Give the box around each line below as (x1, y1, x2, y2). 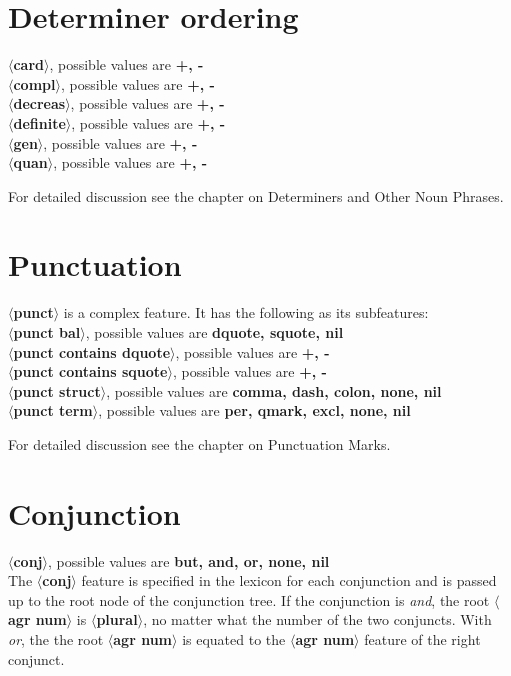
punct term (13, 400, 93, 421)
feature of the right (364, 629, 481, 650)
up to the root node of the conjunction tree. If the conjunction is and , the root (8, 589, 490, 610)
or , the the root (8, 629, 104, 650)
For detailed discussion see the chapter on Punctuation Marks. (8, 433, 391, 454)
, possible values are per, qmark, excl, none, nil (98, 400, 411, 421)
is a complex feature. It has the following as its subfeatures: (63, 302, 429, 323)
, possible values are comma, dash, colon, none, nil (106, 380, 442, 401)
